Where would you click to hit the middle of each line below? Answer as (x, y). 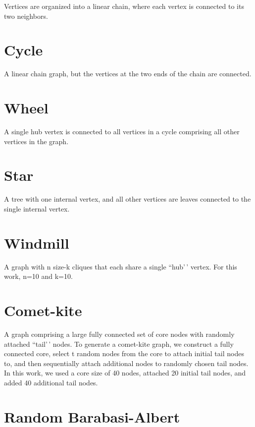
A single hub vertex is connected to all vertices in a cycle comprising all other (122, 132)
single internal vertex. (37, 208)
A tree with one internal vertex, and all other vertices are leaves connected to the (127, 199)
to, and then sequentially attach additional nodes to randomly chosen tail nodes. (126, 363)
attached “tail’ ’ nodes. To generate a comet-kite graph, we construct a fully (119, 344)
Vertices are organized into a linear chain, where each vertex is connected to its (124, 6)
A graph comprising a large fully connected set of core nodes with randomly (119, 334)
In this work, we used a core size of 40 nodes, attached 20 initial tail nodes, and (125, 373)
